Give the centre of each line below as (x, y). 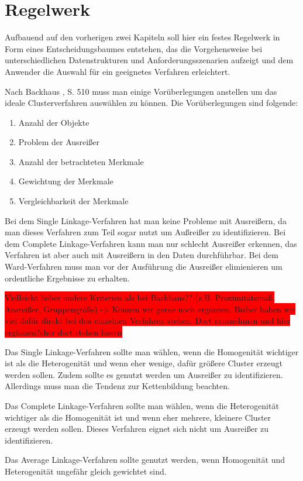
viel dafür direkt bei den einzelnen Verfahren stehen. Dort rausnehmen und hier (148, 320)
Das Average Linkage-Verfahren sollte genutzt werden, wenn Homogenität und (145, 460)
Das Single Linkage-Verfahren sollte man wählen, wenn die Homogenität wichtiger (152, 351)
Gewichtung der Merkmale (66, 181)
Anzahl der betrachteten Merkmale (81, 161)
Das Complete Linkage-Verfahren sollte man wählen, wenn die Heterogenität (142, 405)
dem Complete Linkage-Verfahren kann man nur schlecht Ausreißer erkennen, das (151, 243)
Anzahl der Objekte (54, 122)
